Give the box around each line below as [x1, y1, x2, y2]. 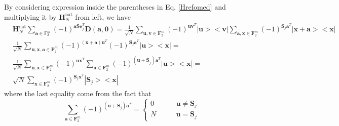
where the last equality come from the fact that [4, 88, 152, 98]
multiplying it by [4, 11, 57, 22]
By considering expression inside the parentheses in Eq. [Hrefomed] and [4, 2, 226, 12]
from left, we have [75, 11, 131, 22]
